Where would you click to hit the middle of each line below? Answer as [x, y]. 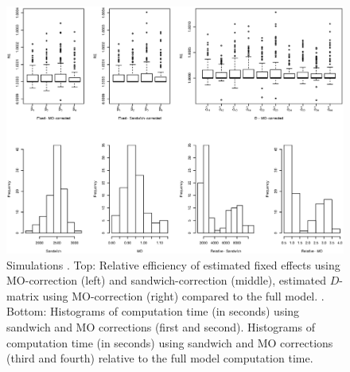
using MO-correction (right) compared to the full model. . [183, 295]
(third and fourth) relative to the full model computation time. [160, 358]
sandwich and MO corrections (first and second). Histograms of [161, 326]
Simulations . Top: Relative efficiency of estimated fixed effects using [173, 264]
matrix [23, 295]
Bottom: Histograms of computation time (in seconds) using [153, 311]
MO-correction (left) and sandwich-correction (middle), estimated [167, 280]
